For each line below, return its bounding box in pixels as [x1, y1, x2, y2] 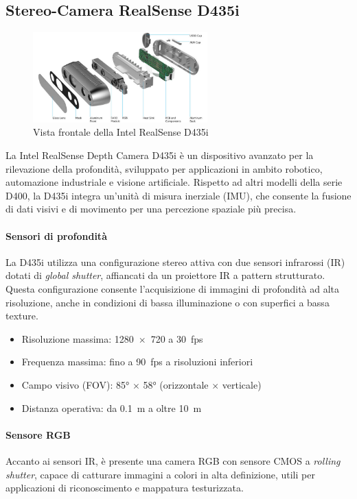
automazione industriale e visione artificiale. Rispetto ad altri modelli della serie [5, 175, 343, 189]
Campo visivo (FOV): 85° [21, 377, 130, 391]
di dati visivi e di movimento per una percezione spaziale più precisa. [5, 202, 297, 216]
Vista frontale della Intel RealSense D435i [33, 125, 209, 139]
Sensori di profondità [5, 228, 107, 243]
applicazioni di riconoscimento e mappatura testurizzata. [5, 480, 244, 495]
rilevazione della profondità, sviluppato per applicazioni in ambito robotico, [5, 161, 323, 175]
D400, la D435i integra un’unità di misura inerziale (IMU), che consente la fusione [5, 188, 352, 202]
